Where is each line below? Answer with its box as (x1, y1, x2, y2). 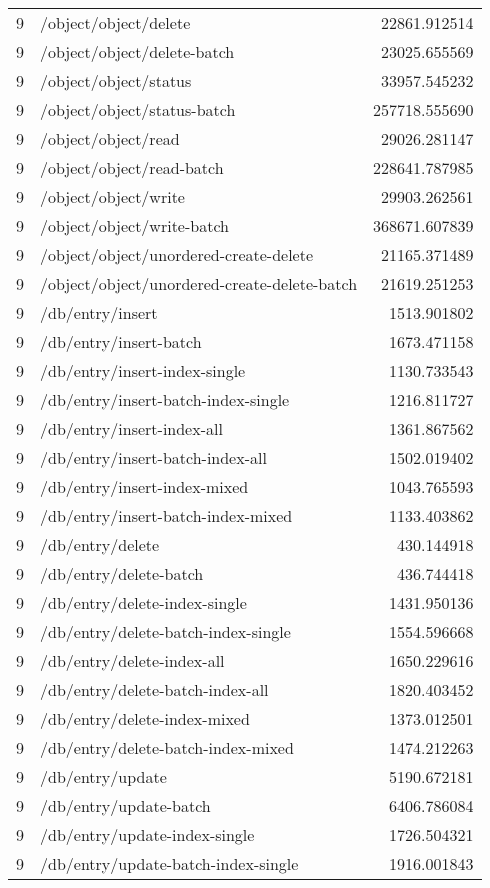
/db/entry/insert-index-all (40, 417, 223, 440)
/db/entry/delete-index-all (40, 649, 225, 672)
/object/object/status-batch (40, 98, 236, 121)
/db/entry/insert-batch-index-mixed (40, 504, 293, 527)
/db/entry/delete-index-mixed (40, 707, 250, 730)
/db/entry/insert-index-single (40, 359, 246, 382)
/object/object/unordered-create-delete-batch (40, 272, 358, 295)
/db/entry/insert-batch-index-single (40, 388, 290, 411)
